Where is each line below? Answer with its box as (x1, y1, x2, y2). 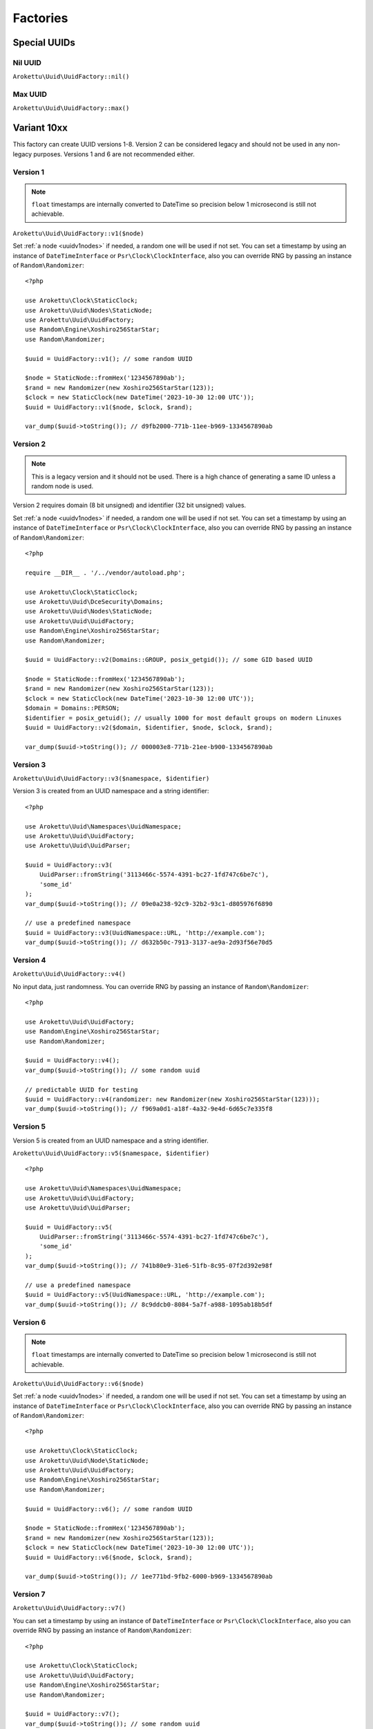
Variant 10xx (12, 122, 68, 134)
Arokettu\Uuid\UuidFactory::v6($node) (12, 1380, 144, 1387)
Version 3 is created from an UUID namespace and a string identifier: (12, 787, 209, 795)
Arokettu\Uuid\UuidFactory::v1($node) (12, 229, 144, 237)
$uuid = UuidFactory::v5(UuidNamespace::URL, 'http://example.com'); (25, 1291, 266, 1299)
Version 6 (12, 1317, 46, 1327)
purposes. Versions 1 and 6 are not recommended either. (33, 149, 195, 158)
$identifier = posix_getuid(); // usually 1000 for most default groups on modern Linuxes (25, 714, 342, 722)
